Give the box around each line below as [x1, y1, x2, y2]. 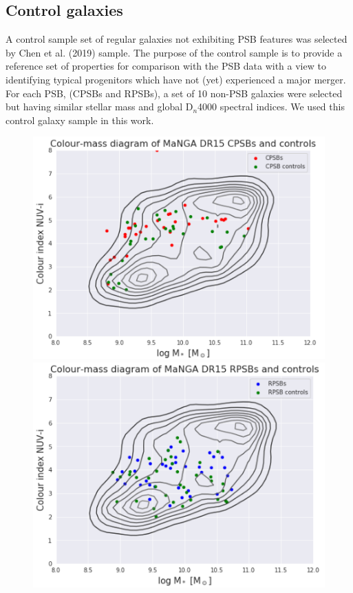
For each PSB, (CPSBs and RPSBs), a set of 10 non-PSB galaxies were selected [6, 86, 343, 100]
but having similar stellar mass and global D [6, 99, 193, 114]
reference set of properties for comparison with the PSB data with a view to [6, 59, 326, 73]
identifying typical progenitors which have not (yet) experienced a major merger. [6, 72, 346, 86]
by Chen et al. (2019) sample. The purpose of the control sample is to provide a [6, 45, 343, 59]
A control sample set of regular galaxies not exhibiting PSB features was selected [6, 32, 347, 46]
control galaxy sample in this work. [6, 112, 154, 127]
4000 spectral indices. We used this [197, 99, 345, 114]
